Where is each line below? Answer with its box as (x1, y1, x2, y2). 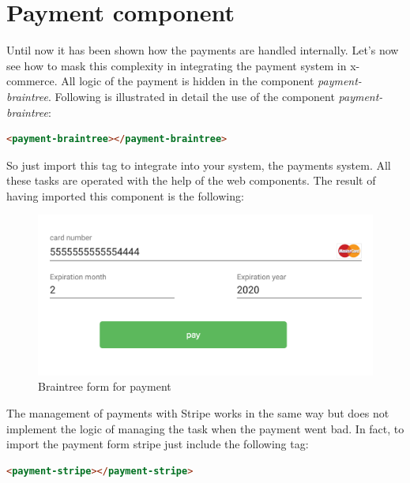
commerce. (6, 73, 58, 89)
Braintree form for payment (38, 378, 171, 395)
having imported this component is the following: (6, 187, 244, 204)
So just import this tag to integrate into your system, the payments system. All (6, 156, 391, 173)
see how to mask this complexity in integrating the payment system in (6, 57, 347, 73)
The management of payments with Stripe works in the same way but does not (6, 404, 389, 421)
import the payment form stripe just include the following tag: (6, 436, 309, 452)
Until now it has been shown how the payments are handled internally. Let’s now (6, 42, 399, 58)
